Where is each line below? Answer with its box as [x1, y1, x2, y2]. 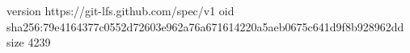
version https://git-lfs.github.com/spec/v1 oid [6, 2, 235, 18]
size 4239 [6, 34, 51, 51]
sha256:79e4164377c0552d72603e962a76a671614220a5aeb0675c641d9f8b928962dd [6, 18, 404, 35]
